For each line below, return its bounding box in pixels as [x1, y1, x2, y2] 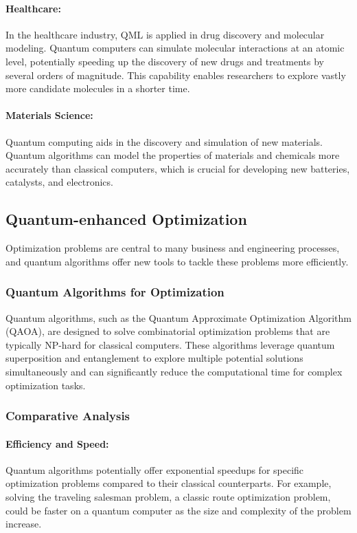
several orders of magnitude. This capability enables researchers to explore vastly [5, 67, 346, 82]
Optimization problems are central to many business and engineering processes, [5, 241, 340, 255]
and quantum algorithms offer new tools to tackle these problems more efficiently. [5, 254, 349, 268]
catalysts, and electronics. [5, 175, 113, 189]
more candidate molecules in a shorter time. [5, 81, 190, 96]
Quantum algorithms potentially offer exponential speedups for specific [5, 462, 304, 477]
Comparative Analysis [5, 407, 130, 424]
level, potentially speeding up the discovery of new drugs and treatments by [5, 54, 324, 68]
